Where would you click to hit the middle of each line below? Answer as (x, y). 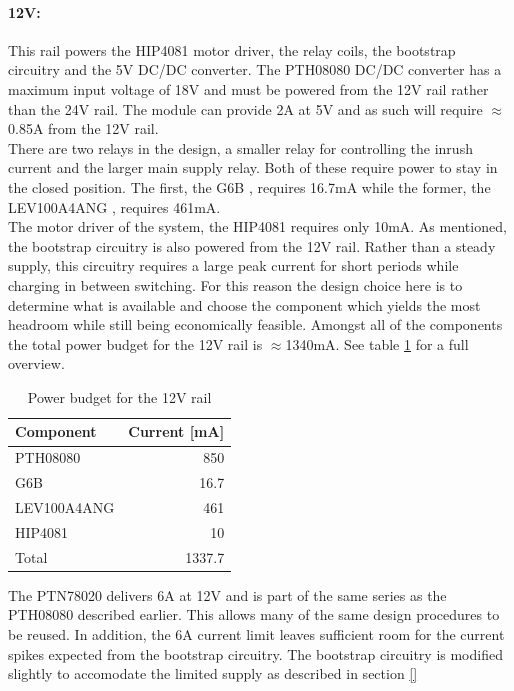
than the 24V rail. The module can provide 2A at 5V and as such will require (245, 108)
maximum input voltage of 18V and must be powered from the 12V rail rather (248, 88)
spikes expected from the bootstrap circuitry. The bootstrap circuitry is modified (255, 653)
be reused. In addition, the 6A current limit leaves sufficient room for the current (256, 633)
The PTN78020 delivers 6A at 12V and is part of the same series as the (227, 594)
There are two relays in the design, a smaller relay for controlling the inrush (240, 147)
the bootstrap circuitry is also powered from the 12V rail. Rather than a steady (252, 245)
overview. (36, 363)
